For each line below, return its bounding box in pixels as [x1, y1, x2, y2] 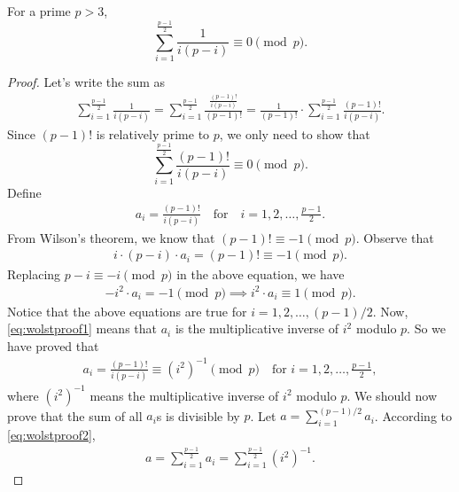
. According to [374, 406, 452, 425]
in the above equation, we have [176, 264, 345, 283]
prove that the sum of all [7, 406, 143, 425]
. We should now [346, 386, 438, 404]
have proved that [7, 336, 99, 355]
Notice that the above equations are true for [7, 301, 247, 320]
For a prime [7, 2, 71, 20]
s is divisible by [156, 406, 240, 425]
